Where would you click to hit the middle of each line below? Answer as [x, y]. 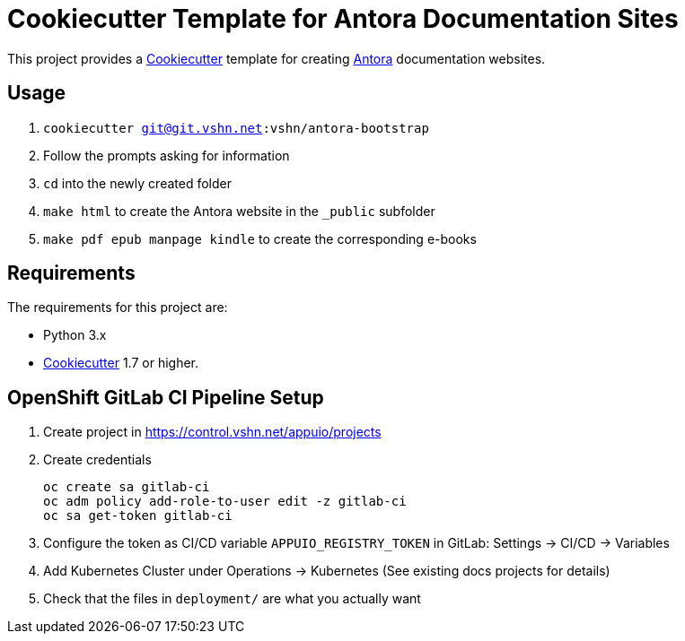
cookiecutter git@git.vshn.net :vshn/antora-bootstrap [236, 128]
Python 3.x [75, 335]
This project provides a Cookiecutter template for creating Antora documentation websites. [277, 58]
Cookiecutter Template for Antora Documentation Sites [343, 19]
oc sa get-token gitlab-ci [138, 516]
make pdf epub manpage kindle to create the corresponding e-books [260, 238]
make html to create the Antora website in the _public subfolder [239, 211]
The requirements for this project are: [118, 308]
